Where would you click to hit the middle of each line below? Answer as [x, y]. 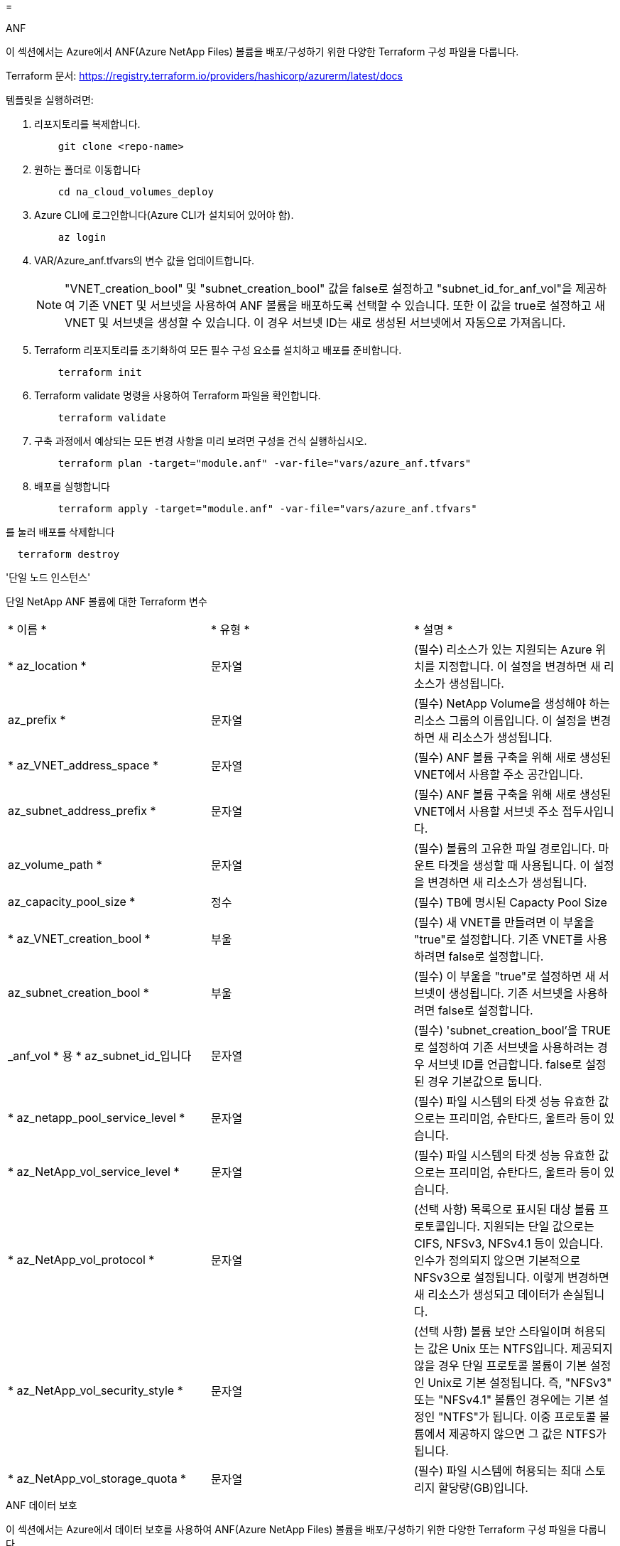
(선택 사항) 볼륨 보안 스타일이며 [493, 1331]
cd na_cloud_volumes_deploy [136, 192]
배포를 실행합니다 [72, 486]
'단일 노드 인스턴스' [48, 577]
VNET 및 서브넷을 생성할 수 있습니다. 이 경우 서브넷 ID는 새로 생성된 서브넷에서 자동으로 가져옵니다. [315, 323]
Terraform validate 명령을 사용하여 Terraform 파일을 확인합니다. [178, 395]
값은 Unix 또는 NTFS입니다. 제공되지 [520, 1348]
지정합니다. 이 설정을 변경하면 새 [519, 666]
